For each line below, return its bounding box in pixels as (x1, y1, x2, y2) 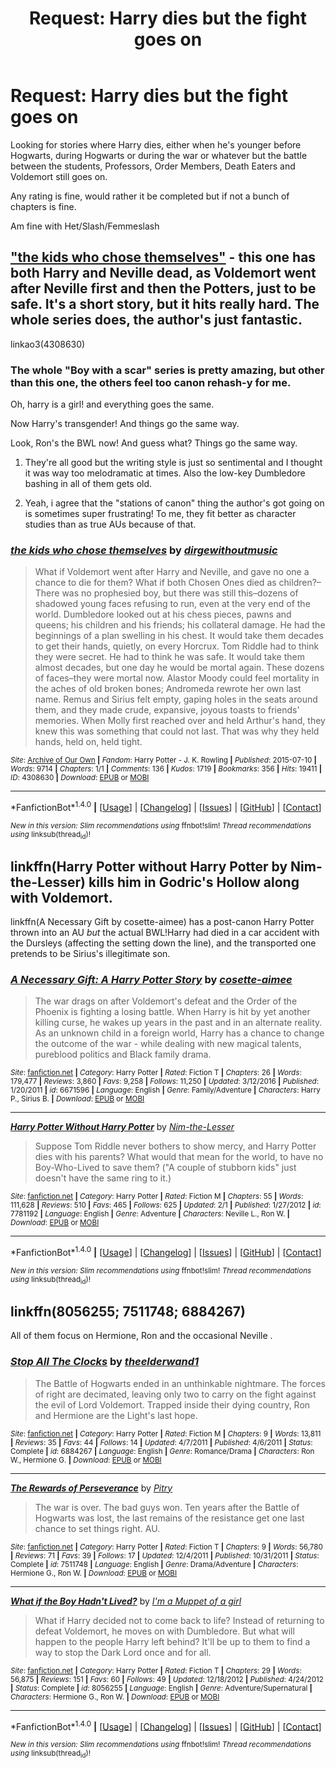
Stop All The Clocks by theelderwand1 (10, 1355, 200, 1369)
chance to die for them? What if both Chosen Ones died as (34, 577, 277, 589)
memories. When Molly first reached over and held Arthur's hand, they (34, 715, 326, 727)
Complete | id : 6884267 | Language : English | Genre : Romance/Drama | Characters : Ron (10, 1446, 315, 1456)
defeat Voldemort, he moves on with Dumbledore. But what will (34, 1625, 295, 1637)
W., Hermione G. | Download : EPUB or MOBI (10, 1455, 162, 1465)
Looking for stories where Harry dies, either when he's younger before (10, 138, 302, 151)
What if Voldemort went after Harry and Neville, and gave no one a (34, 566, 310, 578)
